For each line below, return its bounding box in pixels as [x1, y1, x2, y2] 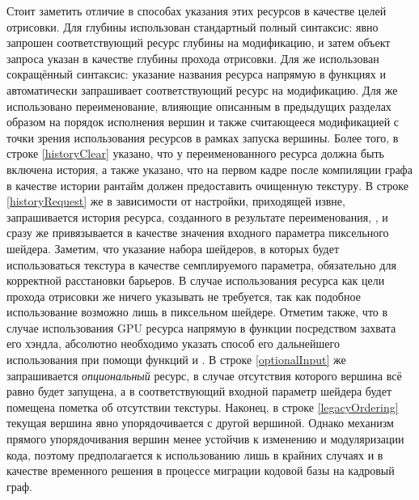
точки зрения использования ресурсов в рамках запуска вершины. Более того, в [6, 129, 399, 146]
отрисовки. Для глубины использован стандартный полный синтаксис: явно [6, 18, 379, 35]
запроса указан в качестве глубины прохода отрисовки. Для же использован [6, 49, 379, 66]
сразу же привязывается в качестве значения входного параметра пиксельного [6, 224, 389, 241]
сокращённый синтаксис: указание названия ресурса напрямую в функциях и [6, 66, 386, 83]
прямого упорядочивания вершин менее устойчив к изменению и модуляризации [6, 430, 404, 447]
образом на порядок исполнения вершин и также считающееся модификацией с [6, 113, 400, 130]
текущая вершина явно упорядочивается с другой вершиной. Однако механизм [6, 414, 394, 431]
